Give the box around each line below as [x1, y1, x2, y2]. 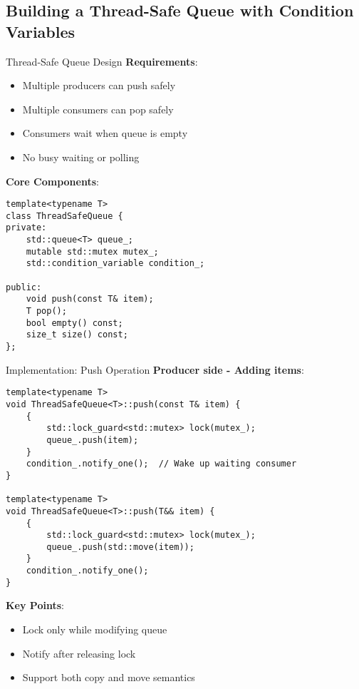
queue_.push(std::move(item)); [46, 541, 194, 552]
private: [6, 223, 47, 233]
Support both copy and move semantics [22, 670, 195, 685]
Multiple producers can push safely [22, 78, 176, 93]
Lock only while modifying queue [22, 622, 167, 637]
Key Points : [6, 598, 64, 613]
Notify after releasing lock [22, 645, 136, 660]
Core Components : [6, 173, 99, 188]
